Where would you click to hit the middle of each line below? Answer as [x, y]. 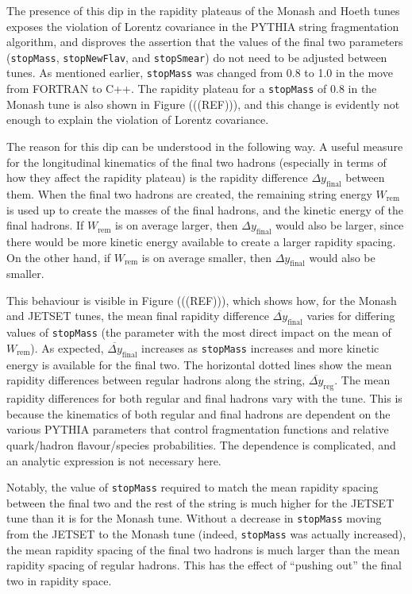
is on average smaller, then [206, 257]
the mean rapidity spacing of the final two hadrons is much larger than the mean [203, 549]
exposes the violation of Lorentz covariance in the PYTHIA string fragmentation [203, 26]
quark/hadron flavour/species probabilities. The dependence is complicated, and [201, 444]
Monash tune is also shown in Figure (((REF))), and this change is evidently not [203, 104]
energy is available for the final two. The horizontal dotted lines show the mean [199, 364]
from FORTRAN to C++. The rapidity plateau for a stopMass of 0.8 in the [192, 89]
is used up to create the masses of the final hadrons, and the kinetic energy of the [205, 209]
